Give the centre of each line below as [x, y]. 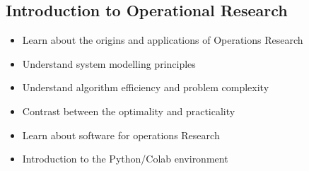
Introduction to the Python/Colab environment [125, 159]
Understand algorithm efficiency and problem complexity [146, 87]
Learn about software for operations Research [121, 135]
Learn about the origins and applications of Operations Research [163, 40]
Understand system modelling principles [109, 63]
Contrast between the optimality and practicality [129, 111]
